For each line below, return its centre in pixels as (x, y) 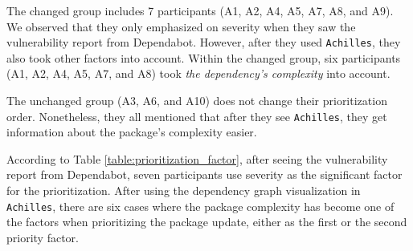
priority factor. (43, 237)
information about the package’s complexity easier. (132, 132)
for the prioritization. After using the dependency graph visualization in (184, 190)
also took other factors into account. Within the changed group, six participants (204, 57)
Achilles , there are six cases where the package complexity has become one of (200, 206)
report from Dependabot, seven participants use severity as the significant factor (204, 174)
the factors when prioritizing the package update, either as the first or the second (207, 222)
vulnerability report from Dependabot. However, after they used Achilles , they (204, 42)
